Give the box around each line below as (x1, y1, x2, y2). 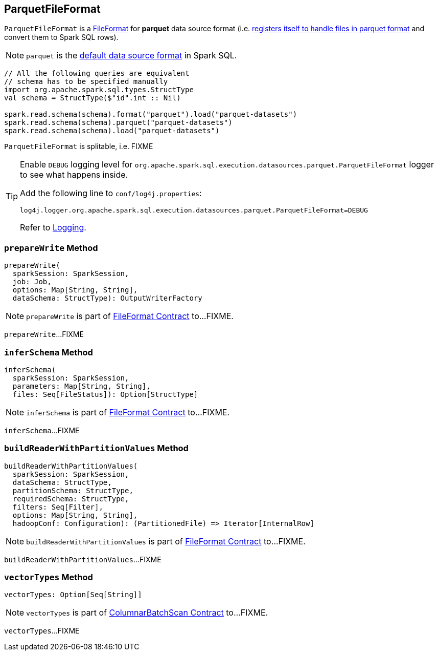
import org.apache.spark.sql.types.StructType (4, 86, 194, 94)
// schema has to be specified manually (4, 77, 168, 86)
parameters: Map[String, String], (12, 382, 151, 390)
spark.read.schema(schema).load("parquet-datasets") (4, 126, 220, 135)
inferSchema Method (4, 347, 93, 357)
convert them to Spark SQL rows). (4, 33, 119, 42)
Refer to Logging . (20, 222, 86, 233)
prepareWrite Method (4, 242, 98, 253)
